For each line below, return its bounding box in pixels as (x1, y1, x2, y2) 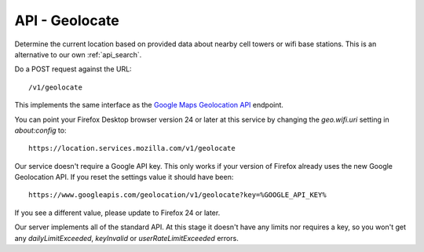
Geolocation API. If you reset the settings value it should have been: (14, 173, 234, 182)
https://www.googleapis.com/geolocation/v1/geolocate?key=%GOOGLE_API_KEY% (28, 191, 327, 199)
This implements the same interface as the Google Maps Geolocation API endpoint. (14, 100, 284, 110)
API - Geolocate (14, 12, 119, 29)
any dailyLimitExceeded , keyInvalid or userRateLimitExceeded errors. (14, 233, 239, 243)
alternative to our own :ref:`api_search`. (14, 49, 142, 59)
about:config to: (14, 126, 67, 135)
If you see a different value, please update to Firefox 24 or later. (14, 208, 221, 217)
